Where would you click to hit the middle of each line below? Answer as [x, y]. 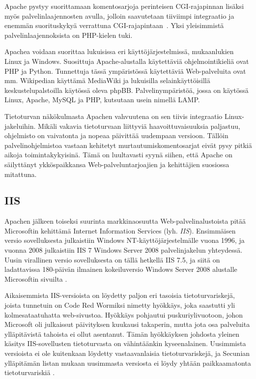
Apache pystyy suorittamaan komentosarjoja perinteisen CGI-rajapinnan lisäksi [124, 6]
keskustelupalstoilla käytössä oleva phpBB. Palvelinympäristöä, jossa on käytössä [127, 90]
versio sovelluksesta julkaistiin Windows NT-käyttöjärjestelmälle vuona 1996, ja [125, 240]
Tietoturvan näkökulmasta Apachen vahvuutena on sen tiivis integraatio [114, 116]
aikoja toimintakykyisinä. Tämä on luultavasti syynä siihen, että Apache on [118, 155]
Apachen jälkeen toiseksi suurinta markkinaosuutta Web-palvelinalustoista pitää [125, 221]
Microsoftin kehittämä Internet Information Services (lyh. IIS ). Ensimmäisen [120, 230]
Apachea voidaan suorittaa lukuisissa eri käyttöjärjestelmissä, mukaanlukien [119, 51]
